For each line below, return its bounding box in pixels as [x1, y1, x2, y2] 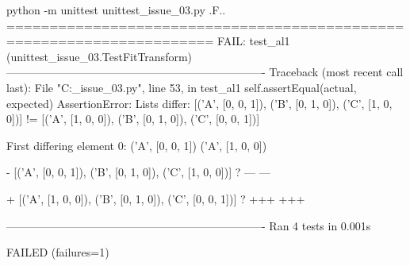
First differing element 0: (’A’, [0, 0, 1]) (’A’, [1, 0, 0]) [6, 137, 267, 153]
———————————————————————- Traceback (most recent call [6, 64, 404, 80]
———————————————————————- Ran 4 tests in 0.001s [6, 217, 371, 233]
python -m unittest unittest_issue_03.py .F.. [6, 2, 226, 17]
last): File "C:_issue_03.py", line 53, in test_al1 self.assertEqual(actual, [6, 79, 357, 95]
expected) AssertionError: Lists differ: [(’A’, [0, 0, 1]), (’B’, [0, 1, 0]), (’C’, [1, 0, [6, 94, 393, 111]
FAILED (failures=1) [6, 244, 109, 260]
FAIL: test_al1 [217, 33, 290, 49]
